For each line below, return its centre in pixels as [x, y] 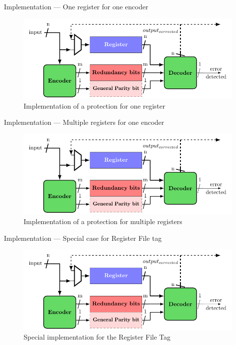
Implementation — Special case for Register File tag [83, 238]
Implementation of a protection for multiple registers [103, 221]
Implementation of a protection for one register [95, 105]
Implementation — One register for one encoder [76, 6]
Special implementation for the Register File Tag [97, 337]
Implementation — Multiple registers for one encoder [84, 122]
